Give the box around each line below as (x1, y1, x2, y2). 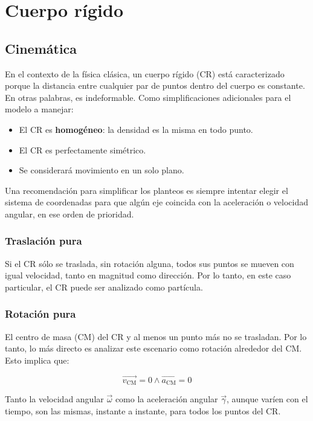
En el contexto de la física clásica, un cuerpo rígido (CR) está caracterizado (5, 67, 285, 80)
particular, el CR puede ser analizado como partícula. (5, 280, 203, 293)
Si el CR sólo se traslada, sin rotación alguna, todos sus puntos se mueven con (5, 257, 294, 269)
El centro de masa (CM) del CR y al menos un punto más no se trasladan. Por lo (5, 330, 307, 342)
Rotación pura (5, 306, 76, 321)
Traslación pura (5, 233, 82, 248)
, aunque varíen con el (226, 393, 308, 405)
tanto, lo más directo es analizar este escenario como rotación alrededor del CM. (5, 342, 302, 355)
